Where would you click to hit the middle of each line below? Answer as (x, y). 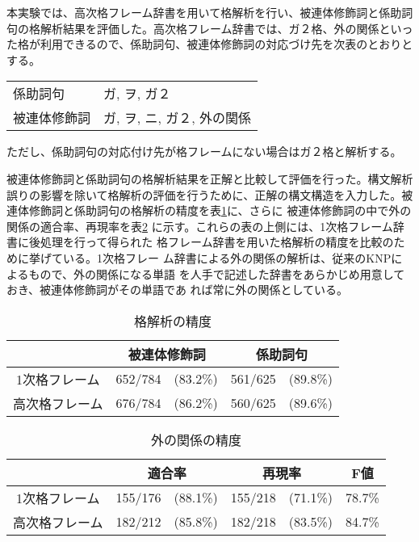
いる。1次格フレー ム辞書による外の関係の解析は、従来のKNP (227, 257)
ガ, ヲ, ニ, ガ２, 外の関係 (178, 118)
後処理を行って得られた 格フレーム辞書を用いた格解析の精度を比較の (211, 242)
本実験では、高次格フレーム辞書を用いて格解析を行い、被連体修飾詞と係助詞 (210, 12)
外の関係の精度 (196, 439)
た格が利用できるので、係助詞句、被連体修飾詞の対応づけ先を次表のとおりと (210, 44)
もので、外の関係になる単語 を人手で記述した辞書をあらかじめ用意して (217, 273)
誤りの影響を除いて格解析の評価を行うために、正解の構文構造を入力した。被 (210, 194)
